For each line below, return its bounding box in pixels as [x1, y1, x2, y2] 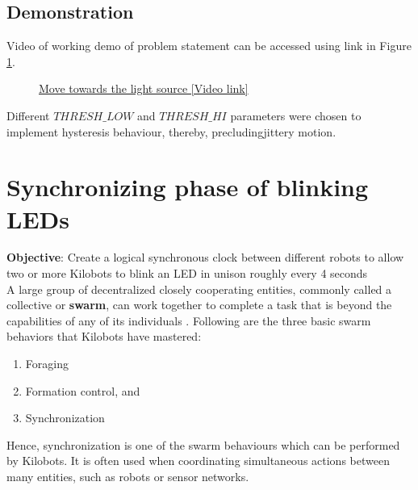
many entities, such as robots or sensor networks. [6, 468, 249, 485]
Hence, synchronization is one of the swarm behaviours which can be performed [6, 436, 400, 453]
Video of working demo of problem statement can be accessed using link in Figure [6, 37, 412, 54]
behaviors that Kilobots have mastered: [6, 328, 202, 345]
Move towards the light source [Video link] [39, 80, 249, 97]
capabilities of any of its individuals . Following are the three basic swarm [6, 312, 371, 329]
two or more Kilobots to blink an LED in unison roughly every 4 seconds [6, 265, 368, 282]
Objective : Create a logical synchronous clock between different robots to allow [6, 249, 404, 266]
